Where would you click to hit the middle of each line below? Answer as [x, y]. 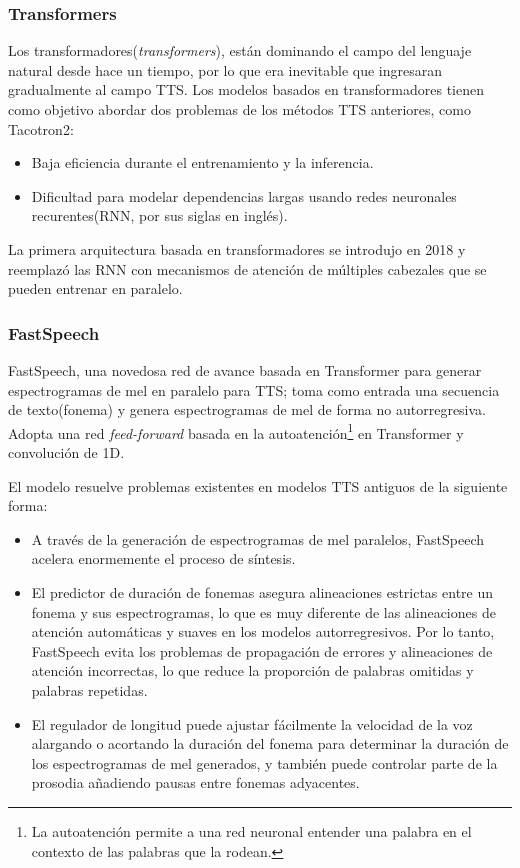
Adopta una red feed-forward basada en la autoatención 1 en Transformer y [236, 431]
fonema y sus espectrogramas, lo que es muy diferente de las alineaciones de [263, 611]
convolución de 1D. [66, 452]
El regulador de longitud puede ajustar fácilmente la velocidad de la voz [252, 723]
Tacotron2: [41, 128]
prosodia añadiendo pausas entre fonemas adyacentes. [195, 782]
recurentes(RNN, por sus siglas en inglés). [159, 215]
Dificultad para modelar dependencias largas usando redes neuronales [244, 195]
